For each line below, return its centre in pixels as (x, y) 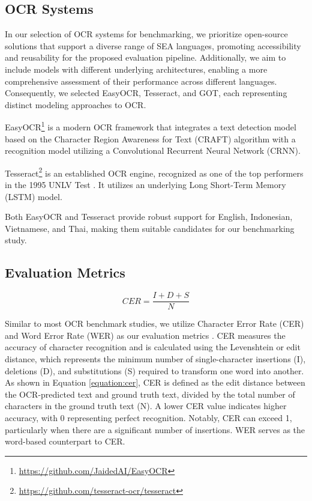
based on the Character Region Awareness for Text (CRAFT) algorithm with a (150, 138)
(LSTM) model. (34, 196)
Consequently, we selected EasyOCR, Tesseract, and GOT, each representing (146, 93)
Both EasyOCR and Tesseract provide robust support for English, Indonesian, (149, 217)
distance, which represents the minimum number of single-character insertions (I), (155, 359)
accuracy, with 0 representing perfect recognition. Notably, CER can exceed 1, (148, 418)
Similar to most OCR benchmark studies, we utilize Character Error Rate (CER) (154, 323)
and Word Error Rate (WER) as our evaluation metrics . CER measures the (145, 335)
